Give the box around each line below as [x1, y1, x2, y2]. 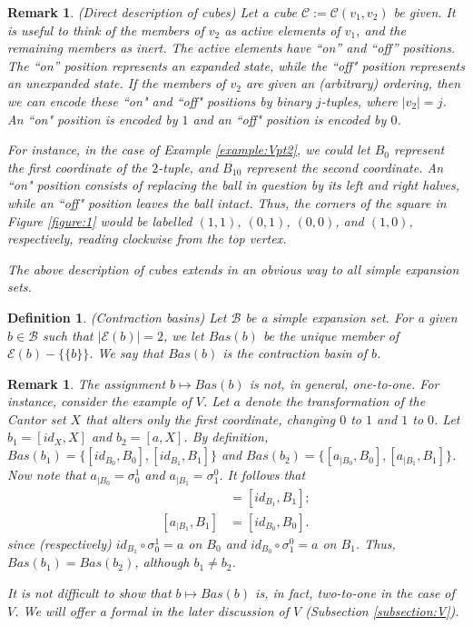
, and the [356, 20, 406, 39]
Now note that [7, 465, 86, 484]
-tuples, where [320, 91, 398, 110]
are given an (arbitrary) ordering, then [245, 74, 461, 93]
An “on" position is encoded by [7, 109, 178, 128]
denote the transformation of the [244, 392, 426, 411]
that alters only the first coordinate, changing [85, 409, 336, 428]
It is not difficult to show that [7, 583, 172, 602]
